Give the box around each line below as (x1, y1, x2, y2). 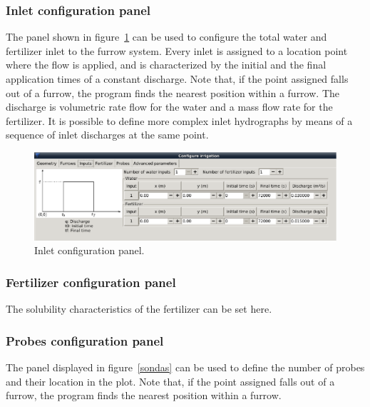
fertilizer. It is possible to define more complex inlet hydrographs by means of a (6, 113, 353, 128)
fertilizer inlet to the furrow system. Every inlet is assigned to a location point (6, 43, 348, 58)
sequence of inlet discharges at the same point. (6, 127, 209, 142)
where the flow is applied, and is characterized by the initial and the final (6, 57, 327, 72)
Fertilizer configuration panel (6, 273, 176, 291)
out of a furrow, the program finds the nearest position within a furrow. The (6, 85, 339, 100)
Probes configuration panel (6, 331, 164, 349)
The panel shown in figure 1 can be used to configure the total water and (6, 29, 327, 44)
